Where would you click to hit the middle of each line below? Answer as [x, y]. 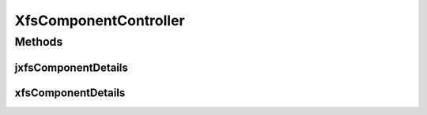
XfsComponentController [100, 20]
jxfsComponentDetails [71, 67]
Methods [39, 42]
